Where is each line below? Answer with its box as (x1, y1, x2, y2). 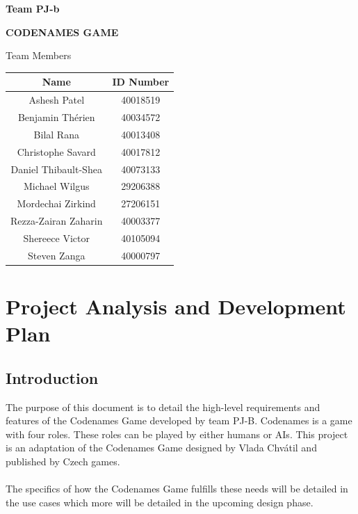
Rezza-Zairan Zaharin (10, 214, 103, 228)
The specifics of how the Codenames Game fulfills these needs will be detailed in (6, 481, 348, 496)
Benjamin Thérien (17, 109, 95, 124)
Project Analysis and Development (6, 292, 346, 320)
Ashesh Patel (29, 93, 85, 107)
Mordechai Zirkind (17, 196, 96, 211)
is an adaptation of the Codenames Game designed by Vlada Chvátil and (6, 440, 317, 455)
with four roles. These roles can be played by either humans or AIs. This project (6, 426, 348, 441)
